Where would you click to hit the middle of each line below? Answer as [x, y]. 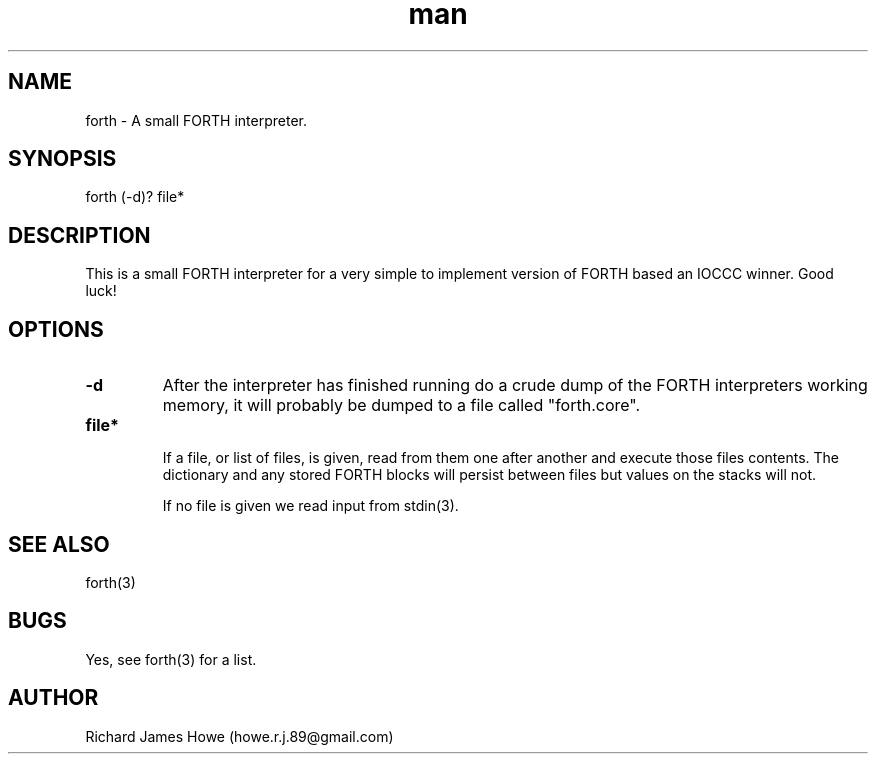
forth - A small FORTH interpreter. [196, 120]
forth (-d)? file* [135, 197]
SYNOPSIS [62, 159]
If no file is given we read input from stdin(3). [310, 506]
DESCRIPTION [79, 235]
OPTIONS [56, 329]
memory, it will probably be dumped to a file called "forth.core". [401, 405]
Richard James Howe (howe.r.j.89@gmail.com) [239, 736]
